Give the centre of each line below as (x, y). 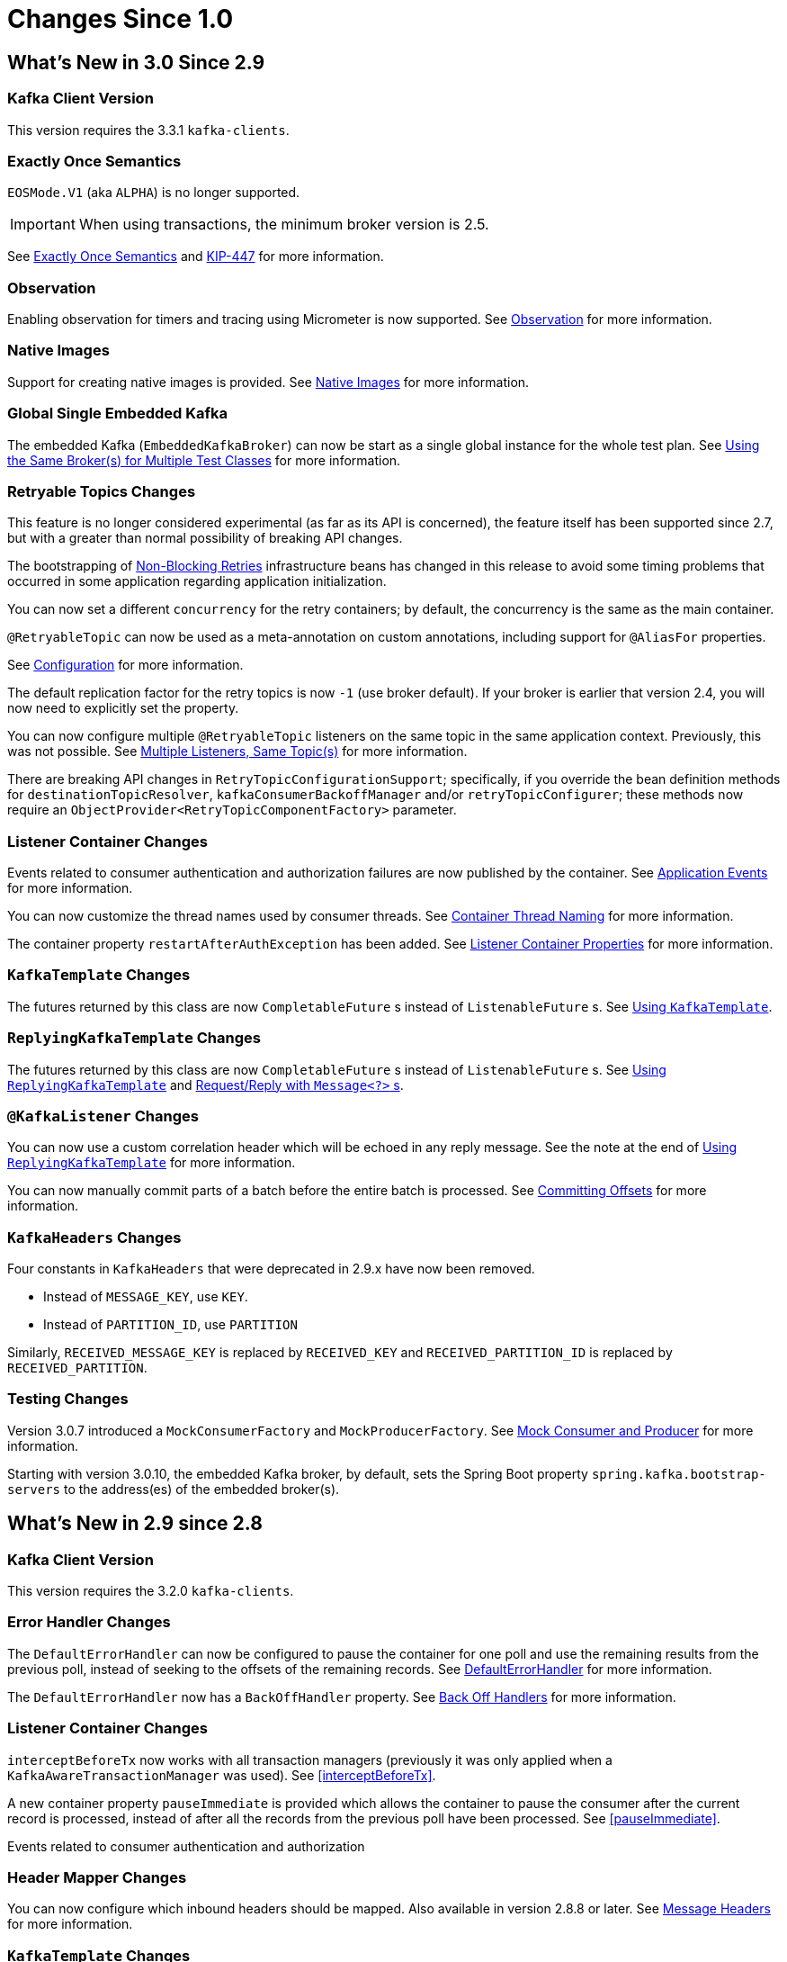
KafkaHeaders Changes (94, 1237)
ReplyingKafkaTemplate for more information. (152, 1163)
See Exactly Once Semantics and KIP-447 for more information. (196, 256)
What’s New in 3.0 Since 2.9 (136, 62)
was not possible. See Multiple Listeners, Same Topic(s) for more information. (237, 751)
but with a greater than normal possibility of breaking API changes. (205, 538)
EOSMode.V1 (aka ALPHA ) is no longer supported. (154, 193)
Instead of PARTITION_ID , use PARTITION (170, 1325)
